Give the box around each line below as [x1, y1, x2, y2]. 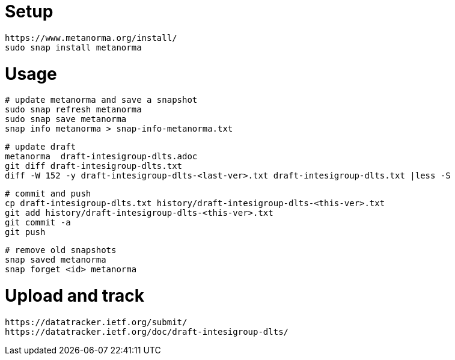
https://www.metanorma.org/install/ [5, 32, 177, 43]
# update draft [5, 142, 76, 152]
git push [5, 227, 46, 237]
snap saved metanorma [5, 255, 106, 265]
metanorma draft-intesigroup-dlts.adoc [5, 151, 198, 162]
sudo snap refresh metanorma [5, 105, 142, 115]
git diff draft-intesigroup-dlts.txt [5, 161, 183, 171]
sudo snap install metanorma [5, 42, 142, 52]
